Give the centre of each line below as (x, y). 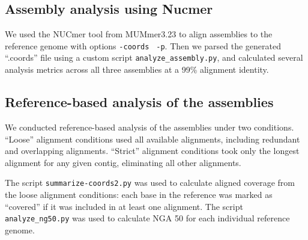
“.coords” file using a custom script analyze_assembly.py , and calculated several (154, 57)
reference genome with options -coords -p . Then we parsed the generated (143, 45)
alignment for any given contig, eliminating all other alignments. (123, 162)
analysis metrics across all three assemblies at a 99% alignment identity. (137, 69)
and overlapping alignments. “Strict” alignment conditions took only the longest (152, 151)
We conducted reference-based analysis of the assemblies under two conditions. (149, 127)
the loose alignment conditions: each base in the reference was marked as (139, 194)
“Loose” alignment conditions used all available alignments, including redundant (152, 139)
